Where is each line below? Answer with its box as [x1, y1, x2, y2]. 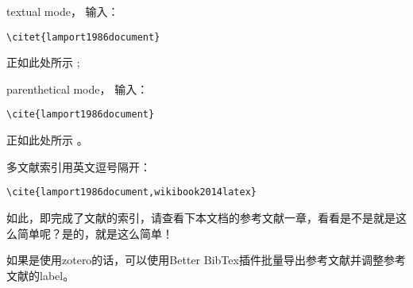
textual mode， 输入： [6, 3, 119, 19]
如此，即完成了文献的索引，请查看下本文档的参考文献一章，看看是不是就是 [6, 209, 396, 225]
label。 [39, 267, 75, 283]
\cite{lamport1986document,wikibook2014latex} [6, 186, 257, 198]
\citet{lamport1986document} [6, 31, 160, 43]
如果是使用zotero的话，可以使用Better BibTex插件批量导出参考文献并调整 [6, 252, 384, 268]
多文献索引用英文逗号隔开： [6, 158, 151, 175]
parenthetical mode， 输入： [6, 80, 149, 97]
